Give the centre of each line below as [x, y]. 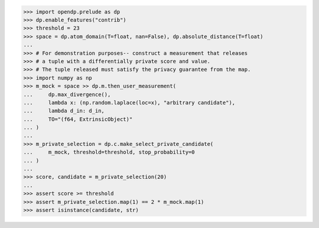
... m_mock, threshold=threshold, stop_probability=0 [109, 152]
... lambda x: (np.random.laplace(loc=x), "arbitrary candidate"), [129, 102]
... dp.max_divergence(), [67, 94]
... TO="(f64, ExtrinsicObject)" [78, 119]
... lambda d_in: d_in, [64, 111]
